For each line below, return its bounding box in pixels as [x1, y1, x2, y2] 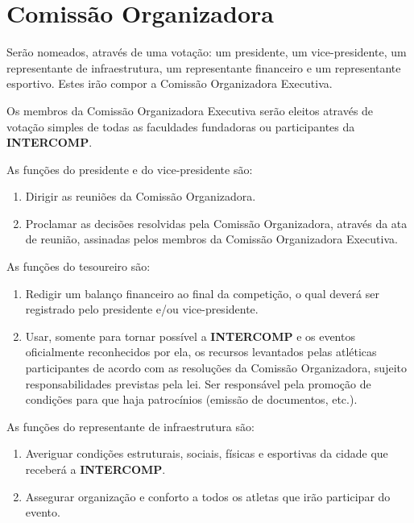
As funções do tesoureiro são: [6, 258, 151, 275]
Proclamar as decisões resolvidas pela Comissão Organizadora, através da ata [25, 214, 408, 231]
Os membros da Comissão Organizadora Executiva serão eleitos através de [6, 102, 374, 118]
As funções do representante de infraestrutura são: [6, 417, 255, 434]
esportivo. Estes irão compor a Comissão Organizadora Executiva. [6, 75, 333, 92]
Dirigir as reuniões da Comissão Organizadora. [25, 188, 256, 205]
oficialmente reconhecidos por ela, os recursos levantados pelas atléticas [25, 343, 377, 360]
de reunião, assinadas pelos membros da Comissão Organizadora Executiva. [25, 230, 398, 247]
